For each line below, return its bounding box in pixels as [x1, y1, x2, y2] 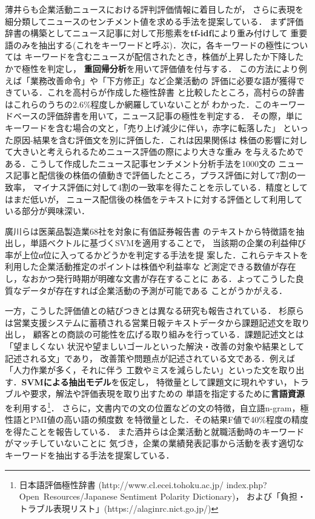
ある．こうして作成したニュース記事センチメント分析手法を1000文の [5, 157, 276, 169]
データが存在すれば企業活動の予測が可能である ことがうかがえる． [21, 284, 288, 296]
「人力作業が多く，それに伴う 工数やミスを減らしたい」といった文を [5, 364, 279, 376]
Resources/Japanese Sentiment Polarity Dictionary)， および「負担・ [43, 490, 307, 503]
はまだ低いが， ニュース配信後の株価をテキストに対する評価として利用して [5, 192, 303, 205]
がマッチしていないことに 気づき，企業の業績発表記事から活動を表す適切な [5, 437, 304, 449]
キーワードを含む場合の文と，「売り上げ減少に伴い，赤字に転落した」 [5, 121, 280, 134]
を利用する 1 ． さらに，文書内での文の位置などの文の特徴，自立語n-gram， [5, 400, 300, 414]
